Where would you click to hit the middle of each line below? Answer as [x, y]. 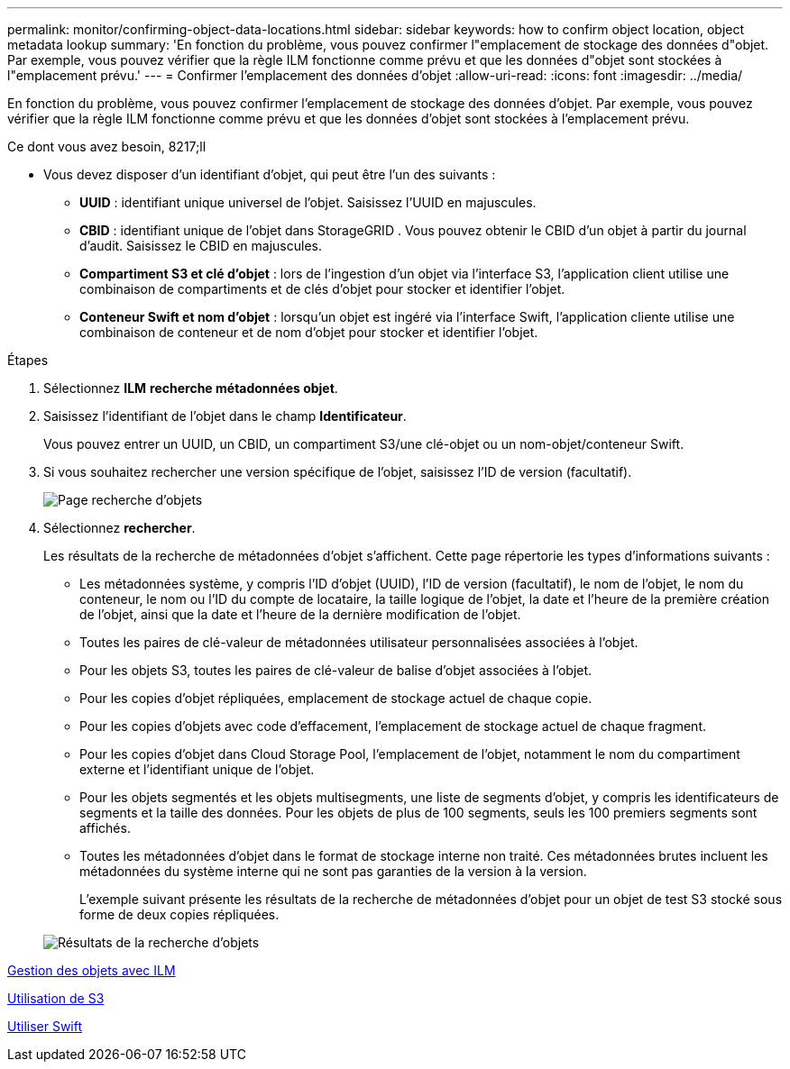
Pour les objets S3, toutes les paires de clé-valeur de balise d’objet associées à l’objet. [336, 670]
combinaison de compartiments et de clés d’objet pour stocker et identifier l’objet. [322, 289]
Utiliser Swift [45, 1026]
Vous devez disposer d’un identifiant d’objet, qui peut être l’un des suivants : [270, 174]
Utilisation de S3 [56, 998]
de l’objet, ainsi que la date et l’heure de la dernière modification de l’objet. [300, 614]
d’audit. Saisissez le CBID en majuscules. [201, 246]
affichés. [105, 828]
